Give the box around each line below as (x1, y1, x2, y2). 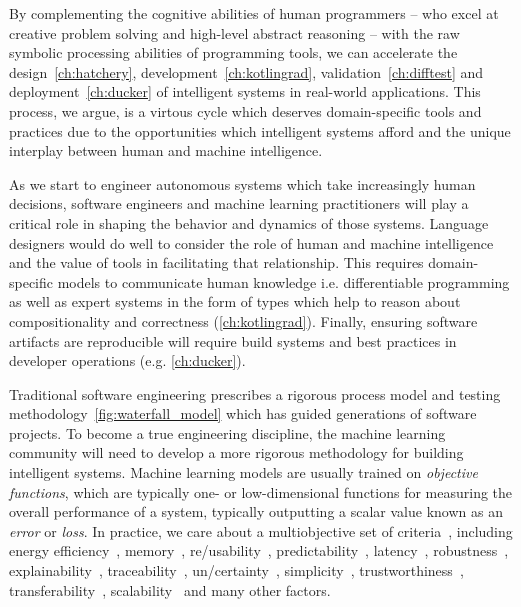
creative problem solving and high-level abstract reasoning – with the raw (9, 22, 460, 43)
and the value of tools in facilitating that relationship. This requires (9, 252, 424, 273)
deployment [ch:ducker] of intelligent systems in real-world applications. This (9, 81, 481, 102)
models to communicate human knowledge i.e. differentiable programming (57, 271, 510, 292)
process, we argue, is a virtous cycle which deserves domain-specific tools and (9, 100, 482, 121)
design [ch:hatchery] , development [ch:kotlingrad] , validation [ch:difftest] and (9, 61, 484, 82)
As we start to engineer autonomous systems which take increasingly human (9, 173, 476, 194)
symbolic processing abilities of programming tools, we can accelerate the (9, 42, 458, 63)
